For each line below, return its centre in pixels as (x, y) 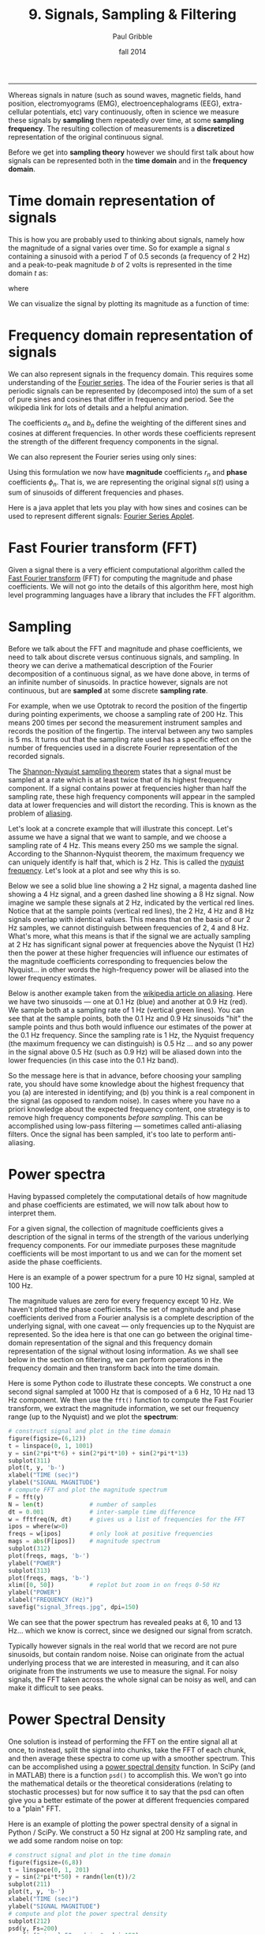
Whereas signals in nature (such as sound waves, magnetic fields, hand (125, 95)
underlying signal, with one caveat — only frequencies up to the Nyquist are (131, 1326)
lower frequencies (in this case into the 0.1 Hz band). (93, 1060)
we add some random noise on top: (66, 1840)
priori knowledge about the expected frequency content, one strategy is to (129, 1109)
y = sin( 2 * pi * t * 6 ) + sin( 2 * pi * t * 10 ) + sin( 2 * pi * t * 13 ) (99, 1453)
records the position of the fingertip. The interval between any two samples (131, 731)
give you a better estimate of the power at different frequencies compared (129, 1800)
